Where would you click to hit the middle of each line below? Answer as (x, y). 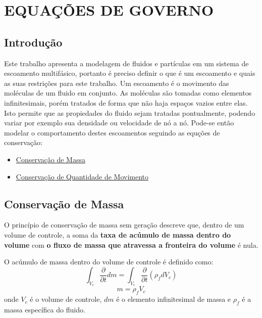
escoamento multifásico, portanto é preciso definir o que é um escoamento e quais (130, 73)
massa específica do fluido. (45, 309)
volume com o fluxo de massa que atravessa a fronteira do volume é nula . (131, 244)
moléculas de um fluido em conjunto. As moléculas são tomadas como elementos (128, 93)
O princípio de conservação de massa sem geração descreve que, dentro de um (124, 225)
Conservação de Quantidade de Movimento (82, 176)
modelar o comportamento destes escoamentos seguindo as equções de (112, 132)
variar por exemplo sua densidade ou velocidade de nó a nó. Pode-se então (119, 123)
